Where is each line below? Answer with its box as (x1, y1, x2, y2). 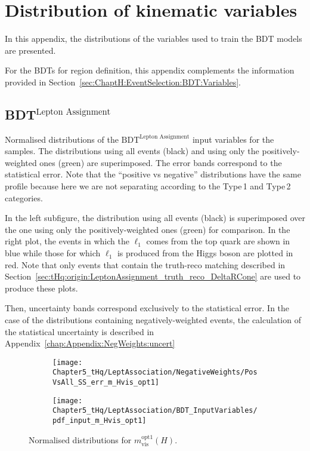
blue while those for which (5, 247, 101, 259)
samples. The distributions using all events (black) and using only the (5, 145, 259, 157)
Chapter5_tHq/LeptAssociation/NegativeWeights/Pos (52, 368, 258, 377)
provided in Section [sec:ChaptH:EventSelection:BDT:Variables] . (5, 75, 241, 88)
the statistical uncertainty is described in (5, 325, 154, 338)
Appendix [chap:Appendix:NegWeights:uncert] (5, 337, 175, 349)
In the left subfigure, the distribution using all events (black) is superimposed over (5, 211, 305, 224)
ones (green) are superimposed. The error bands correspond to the (39, 156, 282, 168)
